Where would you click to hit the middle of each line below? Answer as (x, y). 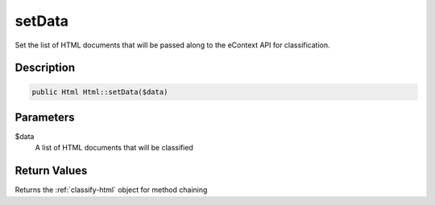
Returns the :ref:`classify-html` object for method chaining (111, 190)
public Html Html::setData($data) (100, 92)
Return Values (51, 171)
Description (45, 68)
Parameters (45, 117)
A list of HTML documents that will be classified (114, 148)
